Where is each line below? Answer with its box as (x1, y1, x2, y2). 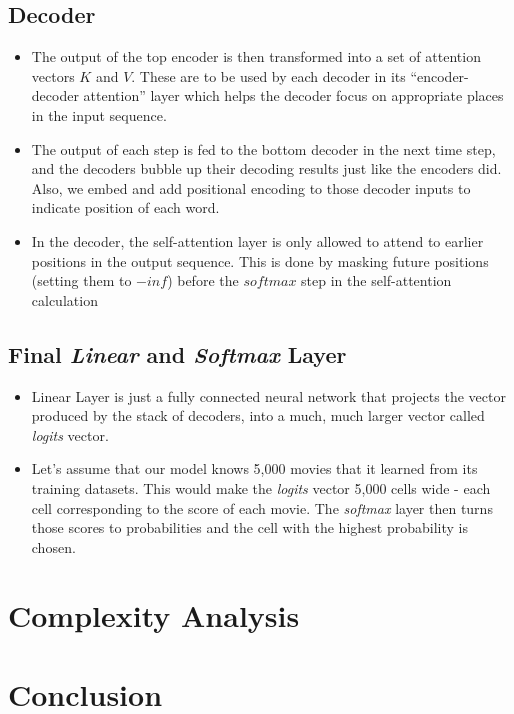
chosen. (31, 536, 76, 557)
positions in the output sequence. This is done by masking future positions (31, 250, 489, 271)
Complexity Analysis (8, 595, 300, 636)
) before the (167, 270, 239, 291)
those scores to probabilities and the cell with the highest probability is (31, 517, 468, 538)
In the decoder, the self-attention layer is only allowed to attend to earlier (31, 230, 484, 251)
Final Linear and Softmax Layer (8, 338, 347, 369)
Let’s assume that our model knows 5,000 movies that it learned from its (31, 458, 478, 479)
